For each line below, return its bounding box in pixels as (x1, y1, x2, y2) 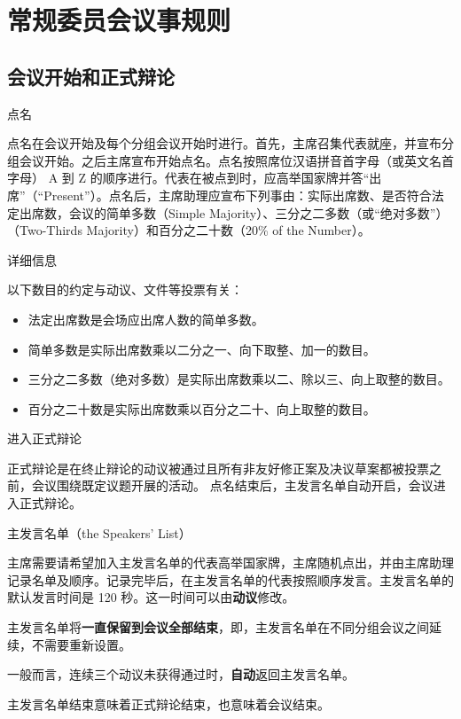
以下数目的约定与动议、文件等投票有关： (7, 280, 243, 299)
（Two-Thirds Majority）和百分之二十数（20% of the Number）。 (7, 221, 371, 239)
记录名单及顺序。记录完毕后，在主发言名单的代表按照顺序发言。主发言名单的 (7, 570, 454, 589)
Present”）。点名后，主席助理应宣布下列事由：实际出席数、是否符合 (43, 185, 432, 204)
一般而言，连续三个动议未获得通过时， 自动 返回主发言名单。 (7, 665, 355, 684)
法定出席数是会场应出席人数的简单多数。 (27, 309, 264, 328)
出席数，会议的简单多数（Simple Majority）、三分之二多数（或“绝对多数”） (19, 203, 449, 222)
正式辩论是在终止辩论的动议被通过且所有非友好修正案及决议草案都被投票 (7, 458, 429, 477)
